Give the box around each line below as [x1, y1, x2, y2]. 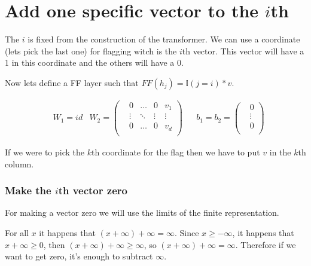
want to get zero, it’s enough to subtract [5, 250, 153, 262]
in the [269, 146, 291, 158]
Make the [5, 183, 51, 198]
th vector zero [58, 183, 127, 198]
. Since [174, 227, 199, 239]
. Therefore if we [235, 238, 296, 250]
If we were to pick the [5, 146, 84, 158]
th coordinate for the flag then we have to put [91, 146, 260, 158]
